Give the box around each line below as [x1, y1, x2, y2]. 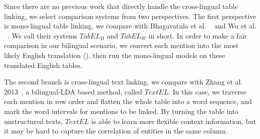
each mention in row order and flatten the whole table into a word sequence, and [4, 96, 252, 106]
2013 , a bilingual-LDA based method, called [4, 86, 142, 96]
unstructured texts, [4, 115, 63, 126]
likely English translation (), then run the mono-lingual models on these [4, 49, 225, 60]
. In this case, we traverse [168, 86, 246, 96]
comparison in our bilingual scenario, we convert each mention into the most [4, 40, 239, 50]
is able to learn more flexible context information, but [91, 115, 256, 126]
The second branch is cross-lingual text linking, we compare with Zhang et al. [4, 76, 243, 87]
